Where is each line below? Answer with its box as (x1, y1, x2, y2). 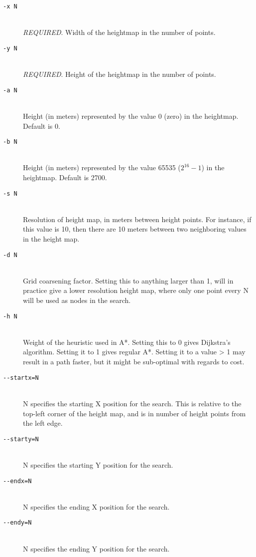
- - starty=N (3, 435, 39, 443)
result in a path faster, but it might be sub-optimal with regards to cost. (23, 356, 245, 367)
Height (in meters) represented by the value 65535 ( (23, 162, 181, 173)
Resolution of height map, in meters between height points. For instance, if (23, 214, 252, 224)
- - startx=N (3, 374, 39, 381)
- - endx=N (3, 477, 32, 485)
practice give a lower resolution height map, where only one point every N (23, 285, 249, 295)
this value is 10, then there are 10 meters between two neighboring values (23, 224, 247, 234)
